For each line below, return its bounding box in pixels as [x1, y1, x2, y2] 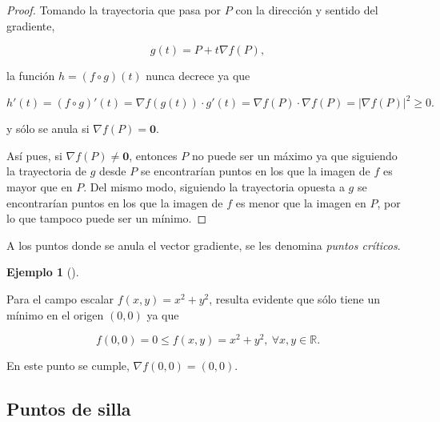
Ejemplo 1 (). [6, 263, 79, 280]
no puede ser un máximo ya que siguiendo [191, 147, 398, 163]
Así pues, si [6, 147, 62, 163]
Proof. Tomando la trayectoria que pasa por [6, 2, 222, 18]
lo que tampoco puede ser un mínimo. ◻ [6, 210, 207, 227]
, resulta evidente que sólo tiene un [209, 291, 380, 307]
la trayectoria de [6, 163, 87, 179]
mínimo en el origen [6, 306, 104, 323]
